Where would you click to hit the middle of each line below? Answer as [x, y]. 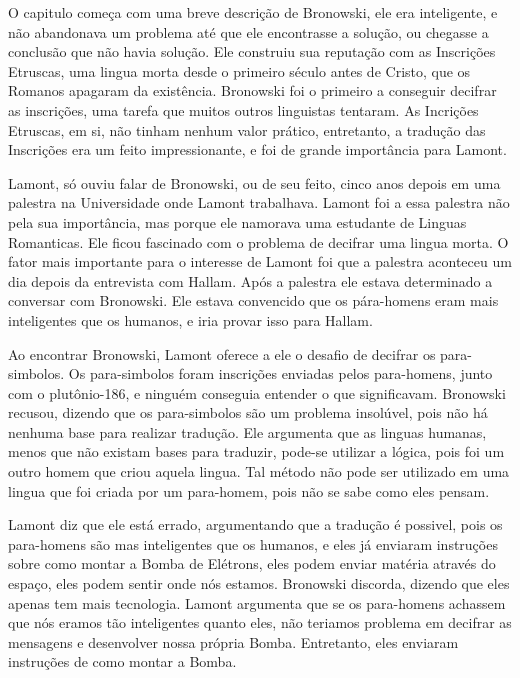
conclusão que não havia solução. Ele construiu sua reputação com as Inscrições [252, 51]
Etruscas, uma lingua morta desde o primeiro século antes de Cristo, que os [239, 70]
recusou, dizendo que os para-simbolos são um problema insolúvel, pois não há [248, 412]
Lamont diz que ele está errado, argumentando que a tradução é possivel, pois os [255, 524]
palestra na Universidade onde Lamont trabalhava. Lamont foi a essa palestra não [259, 202]
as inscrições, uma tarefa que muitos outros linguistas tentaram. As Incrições [243, 109]
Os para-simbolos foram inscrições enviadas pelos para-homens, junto [280, 373]
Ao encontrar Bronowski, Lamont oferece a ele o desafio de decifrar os [222, 353]
